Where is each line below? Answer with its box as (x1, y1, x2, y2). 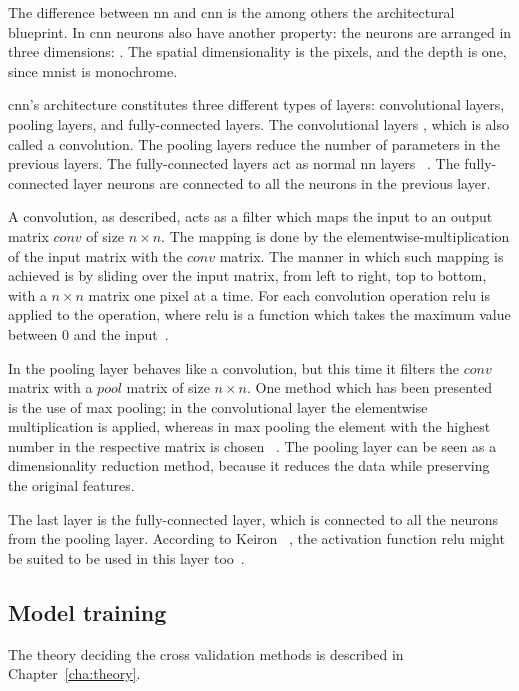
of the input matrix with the (8, 245, 183, 266)
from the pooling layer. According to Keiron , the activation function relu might (8, 528, 505, 549)
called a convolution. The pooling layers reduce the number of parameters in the (8, 133, 500, 154)
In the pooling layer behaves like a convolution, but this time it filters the (8, 357, 460, 378)
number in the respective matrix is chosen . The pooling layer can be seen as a (8, 435, 497, 456)
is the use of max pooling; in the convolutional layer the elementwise (8, 396, 428, 417)
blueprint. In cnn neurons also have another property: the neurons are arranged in (8, 21, 512, 42)
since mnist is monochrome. (8, 60, 178, 81)
